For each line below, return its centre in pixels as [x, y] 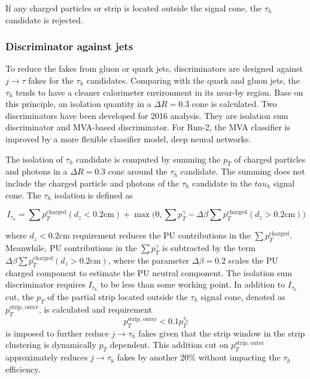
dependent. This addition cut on [169, 345]
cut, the [20, 296]
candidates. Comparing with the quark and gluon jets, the [193, 80]
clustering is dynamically [51, 345]
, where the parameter [149, 260]
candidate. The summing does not [243, 171]
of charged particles [270, 159]
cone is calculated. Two [234, 104]
